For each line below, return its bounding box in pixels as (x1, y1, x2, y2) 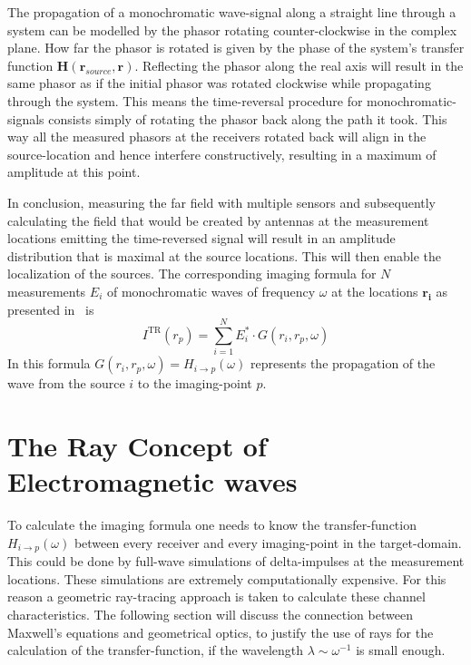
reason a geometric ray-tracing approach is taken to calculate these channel (7, 587, 426, 606)
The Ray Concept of (7, 427, 267, 464)
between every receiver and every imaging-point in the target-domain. (74, 533, 462, 552)
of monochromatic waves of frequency (106, 281, 316, 300)
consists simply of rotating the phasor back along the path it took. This (48, 109, 447, 128)
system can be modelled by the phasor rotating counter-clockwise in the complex (7, 20, 457, 39)
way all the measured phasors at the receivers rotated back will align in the (7, 127, 427, 146)
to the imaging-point (137, 374, 252, 393)
